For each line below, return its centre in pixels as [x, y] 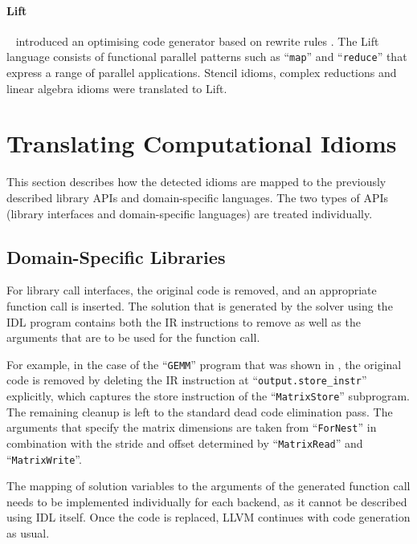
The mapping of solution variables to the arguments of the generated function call [208, 486]
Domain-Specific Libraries [116, 256]
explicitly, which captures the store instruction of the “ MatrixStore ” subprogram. [208, 396]
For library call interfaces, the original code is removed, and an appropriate [192, 290]
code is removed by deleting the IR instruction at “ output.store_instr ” [187, 380]
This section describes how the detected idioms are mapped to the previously [196, 182]
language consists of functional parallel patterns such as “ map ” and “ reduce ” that [207, 57]
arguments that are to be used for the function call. [133, 337]
